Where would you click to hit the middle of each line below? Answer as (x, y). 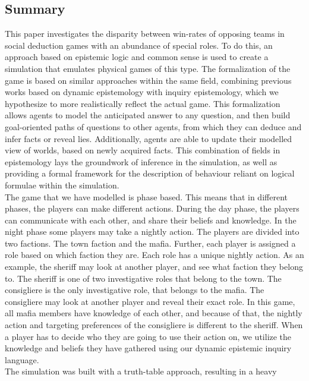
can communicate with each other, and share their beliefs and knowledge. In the (151, 220)
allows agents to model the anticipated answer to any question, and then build (148, 115)
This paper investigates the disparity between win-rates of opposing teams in (145, 34)
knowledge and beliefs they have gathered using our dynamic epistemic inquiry (148, 348)
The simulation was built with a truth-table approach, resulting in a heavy (141, 371)
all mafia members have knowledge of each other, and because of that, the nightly (154, 313)
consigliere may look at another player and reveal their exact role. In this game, (150, 301)
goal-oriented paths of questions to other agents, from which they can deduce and (153, 126)
